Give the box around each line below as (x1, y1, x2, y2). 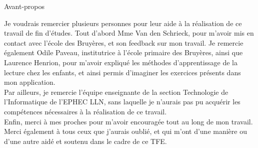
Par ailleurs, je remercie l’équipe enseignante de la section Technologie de (4, 86, 228, 97)
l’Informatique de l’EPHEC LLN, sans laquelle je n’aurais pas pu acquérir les (4, 96, 240, 107)
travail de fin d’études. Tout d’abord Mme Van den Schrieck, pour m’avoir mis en (4, 28, 254, 38)
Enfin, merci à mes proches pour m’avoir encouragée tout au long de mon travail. (4, 116, 253, 126)
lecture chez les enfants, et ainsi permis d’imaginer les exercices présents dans (4, 67, 241, 77)
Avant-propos (4, 1, 45, 11)
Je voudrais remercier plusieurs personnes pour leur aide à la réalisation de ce (4, 18, 242, 28)
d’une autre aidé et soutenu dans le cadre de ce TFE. (4, 135, 167, 146)
